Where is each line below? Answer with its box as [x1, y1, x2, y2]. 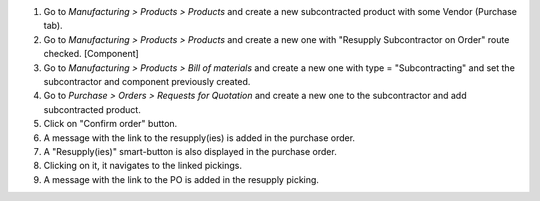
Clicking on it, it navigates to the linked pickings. [43, 160, 243, 172]
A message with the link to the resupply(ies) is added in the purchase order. [43, 131, 355, 144]
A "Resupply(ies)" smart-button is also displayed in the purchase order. [43, 145, 337, 157]
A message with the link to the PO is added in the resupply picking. [43, 173, 320, 185]
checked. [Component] [43, 48, 139, 60]
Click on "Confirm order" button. [43, 118, 178, 130]
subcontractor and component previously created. [43, 75, 251, 87]
